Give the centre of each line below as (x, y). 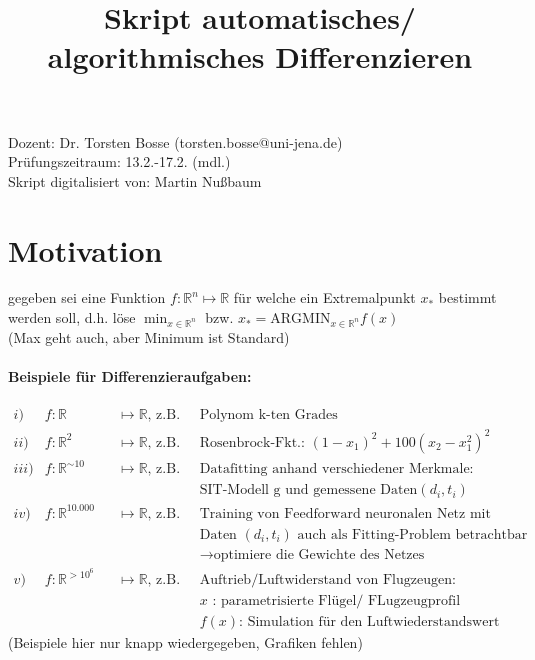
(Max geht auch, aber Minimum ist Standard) (149, 336)
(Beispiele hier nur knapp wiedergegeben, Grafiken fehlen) (185, 642)
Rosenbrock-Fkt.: (252, 442)
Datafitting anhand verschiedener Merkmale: (336, 469)
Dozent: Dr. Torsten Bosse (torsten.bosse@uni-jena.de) (175, 141)
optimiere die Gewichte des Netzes (319, 554)
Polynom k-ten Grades (268, 415)
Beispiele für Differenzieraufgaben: (130, 376)
